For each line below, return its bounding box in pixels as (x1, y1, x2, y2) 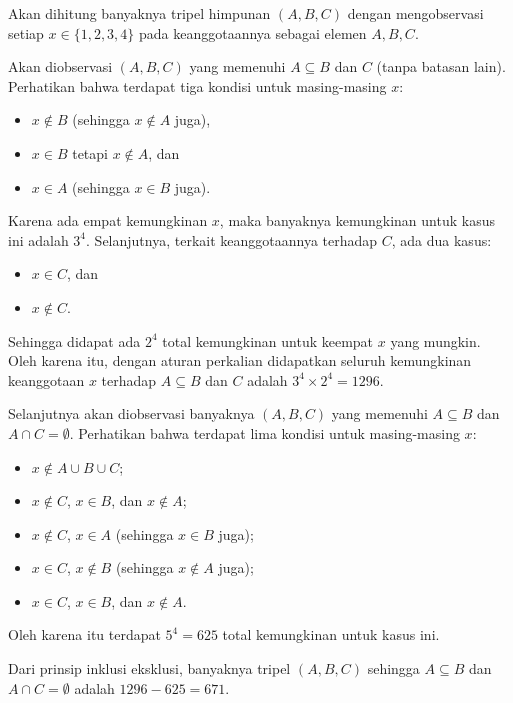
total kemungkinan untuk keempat (162, 330, 374, 351)
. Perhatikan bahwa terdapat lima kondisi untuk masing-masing (69, 422, 460, 443)
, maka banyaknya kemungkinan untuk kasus (219, 210, 495, 231)
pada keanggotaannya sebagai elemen (139, 22, 367, 43)
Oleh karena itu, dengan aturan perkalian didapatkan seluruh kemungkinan (8, 350, 472, 371)
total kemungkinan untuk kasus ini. (222, 624, 440, 645)
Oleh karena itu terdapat (8, 624, 161, 645)
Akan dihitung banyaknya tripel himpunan (8, 3, 271, 23)
